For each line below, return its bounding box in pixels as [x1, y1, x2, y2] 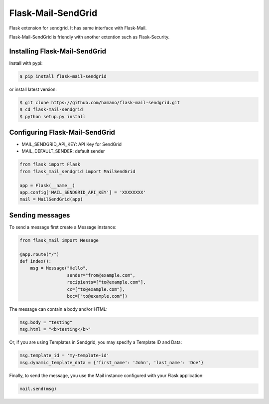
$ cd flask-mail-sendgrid [19, 107, 83, 112]
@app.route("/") [19, 251, 60, 257]
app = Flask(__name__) [19, 183, 75, 188]
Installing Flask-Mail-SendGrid [9, 47, 107, 55]
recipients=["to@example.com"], [67, 279, 146, 285]
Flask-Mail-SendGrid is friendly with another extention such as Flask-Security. [9, 34, 170, 40]
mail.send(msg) [19, 386, 57, 392]
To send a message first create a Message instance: [9, 224, 117, 230]
